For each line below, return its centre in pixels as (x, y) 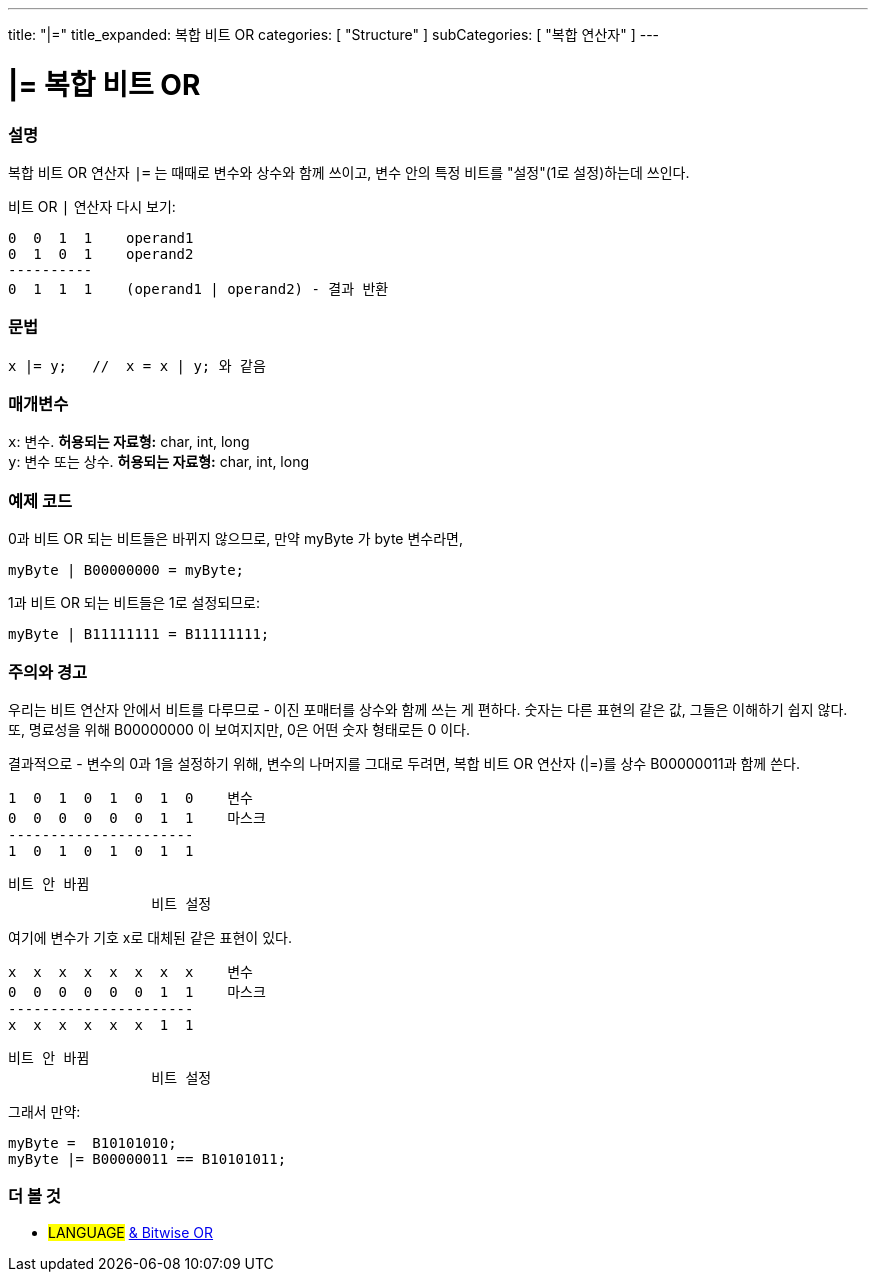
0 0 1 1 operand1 (101, 237)
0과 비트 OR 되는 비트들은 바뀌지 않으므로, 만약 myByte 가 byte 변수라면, (235, 539)
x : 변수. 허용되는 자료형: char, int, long (129, 442)
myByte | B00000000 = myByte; (126, 570)
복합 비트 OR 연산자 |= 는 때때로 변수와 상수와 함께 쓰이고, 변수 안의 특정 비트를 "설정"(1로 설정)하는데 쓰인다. (349, 172)
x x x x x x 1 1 (101, 1024)
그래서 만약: (44, 1111)
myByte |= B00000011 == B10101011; (147, 1158)
